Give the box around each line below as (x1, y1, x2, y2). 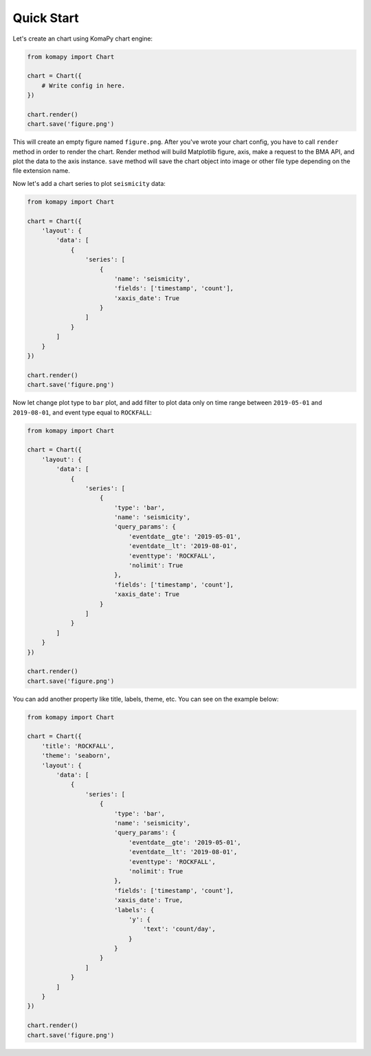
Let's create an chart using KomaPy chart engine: (12, 34, 153, 43)
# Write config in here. (41, 81, 126, 89)
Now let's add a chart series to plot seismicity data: (12, 179, 166, 187)
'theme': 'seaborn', (41, 752, 111, 760)
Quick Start (12, 10, 79, 25)
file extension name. (12, 167, 70, 175)
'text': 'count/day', (143, 925, 216, 933)
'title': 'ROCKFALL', (41, 742, 115, 750)
